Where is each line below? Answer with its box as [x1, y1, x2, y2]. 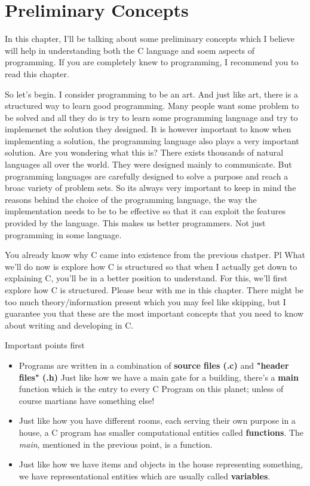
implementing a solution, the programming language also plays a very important [5, 134, 299, 147]
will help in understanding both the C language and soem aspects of [5, 44, 255, 56]
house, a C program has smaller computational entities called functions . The [19, 426, 304, 438]
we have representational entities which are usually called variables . [19, 469, 271, 482]
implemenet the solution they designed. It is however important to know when [5, 123, 291, 135]
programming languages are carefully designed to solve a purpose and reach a [5, 169, 288, 182]
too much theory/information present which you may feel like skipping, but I [5, 295, 286, 308]
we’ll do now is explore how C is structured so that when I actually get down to [5, 260, 297, 272]
